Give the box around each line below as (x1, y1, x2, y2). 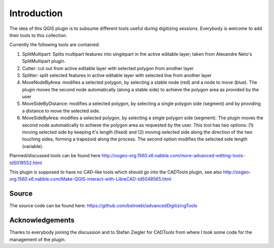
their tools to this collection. (9, 32, 67, 38)
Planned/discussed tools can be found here (9, 153, 101, 159)
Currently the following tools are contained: (9, 42, 100, 48)
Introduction (9, 8, 63, 19)
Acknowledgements (9, 216, 75, 225)
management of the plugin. (9, 236, 66, 242)
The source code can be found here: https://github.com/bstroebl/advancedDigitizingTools (9, 203, 197, 209)
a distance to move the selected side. (22, 108, 100, 114)
